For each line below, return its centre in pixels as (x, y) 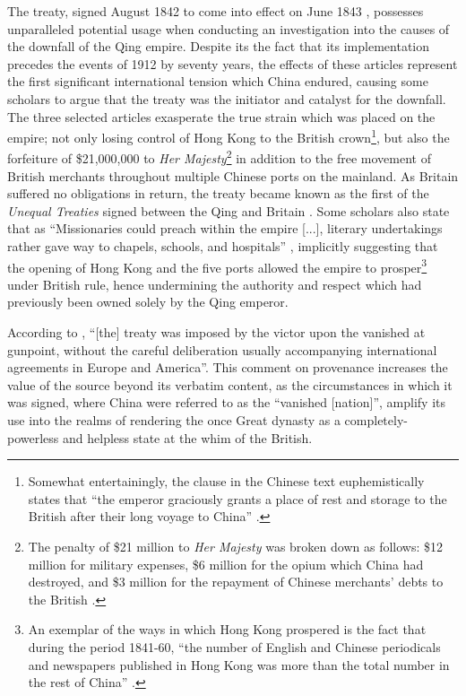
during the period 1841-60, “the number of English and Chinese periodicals (234, 646)
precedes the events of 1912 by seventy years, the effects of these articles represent (233, 63)
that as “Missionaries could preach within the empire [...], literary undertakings (225, 228)
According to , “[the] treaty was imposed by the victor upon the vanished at (216, 332)
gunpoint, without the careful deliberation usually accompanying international (222, 349)
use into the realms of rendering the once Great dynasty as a (174, 420)
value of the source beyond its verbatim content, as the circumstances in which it (230, 384)
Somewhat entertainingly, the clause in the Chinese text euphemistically (226, 481)
